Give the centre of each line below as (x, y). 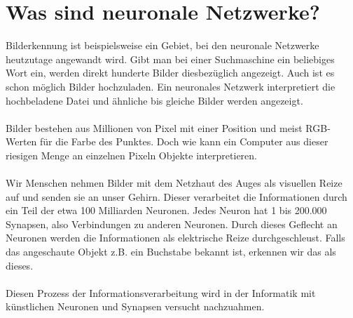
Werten (21, 141)
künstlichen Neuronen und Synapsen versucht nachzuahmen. (135, 306)
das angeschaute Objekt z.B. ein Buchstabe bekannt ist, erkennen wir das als (171, 252)
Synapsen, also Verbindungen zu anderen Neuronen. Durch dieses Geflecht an (172, 224)
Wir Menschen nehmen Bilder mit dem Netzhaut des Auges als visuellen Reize (174, 183)
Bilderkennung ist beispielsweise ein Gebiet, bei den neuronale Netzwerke (162, 45)
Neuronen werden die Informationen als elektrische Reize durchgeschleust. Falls (175, 238)
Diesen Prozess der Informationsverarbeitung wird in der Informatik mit (161, 292)
